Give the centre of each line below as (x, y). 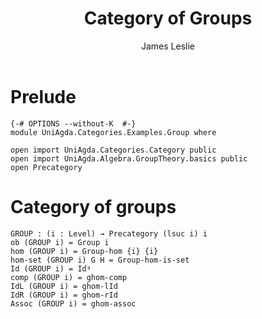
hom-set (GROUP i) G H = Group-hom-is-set (100, 260)
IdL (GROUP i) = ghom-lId (64, 286)
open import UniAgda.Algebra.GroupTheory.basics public (129, 158)
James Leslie (168, 46)
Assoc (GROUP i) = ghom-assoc (73, 303)
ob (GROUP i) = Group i (60, 242)
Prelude (43, 96)
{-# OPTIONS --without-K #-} (73, 123)
